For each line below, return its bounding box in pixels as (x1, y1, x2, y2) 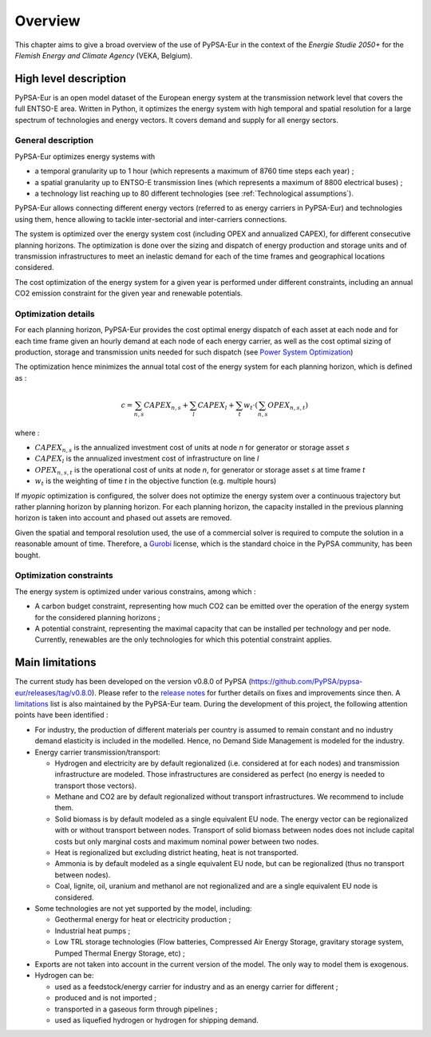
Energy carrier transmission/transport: (34, 747, 161, 757)
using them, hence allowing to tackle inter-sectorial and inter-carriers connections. (14, 214, 287, 224)
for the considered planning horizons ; (34, 612, 160, 622)
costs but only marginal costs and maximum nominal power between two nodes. (54, 837, 319, 846)
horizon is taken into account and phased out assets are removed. (14, 513, 232, 523)
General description (14, 135, 94, 146)
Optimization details (14, 308, 95, 319)
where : (14, 428, 40, 437)
